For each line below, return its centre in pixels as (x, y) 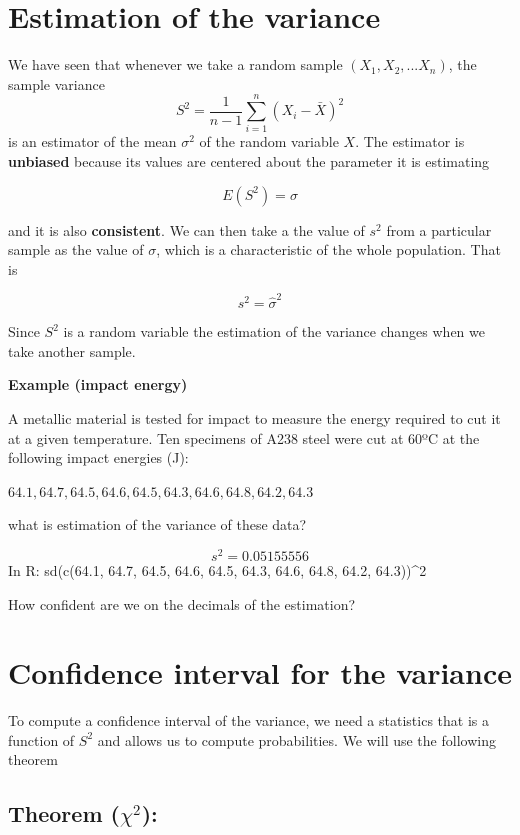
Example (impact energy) (98, 384)
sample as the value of (76, 249)
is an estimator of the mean (92, 141)
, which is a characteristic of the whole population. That (328, 249)
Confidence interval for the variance (260, 672)
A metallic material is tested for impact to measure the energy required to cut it (254, 417)
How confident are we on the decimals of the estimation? (182, 603)
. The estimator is (410, 141)
